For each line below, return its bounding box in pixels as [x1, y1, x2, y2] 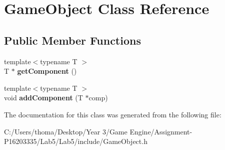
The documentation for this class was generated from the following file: [4, 109, 221, 119]
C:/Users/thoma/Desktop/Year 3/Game [4, 126, 127, 136]
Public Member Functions [4, 32, 141, 48]
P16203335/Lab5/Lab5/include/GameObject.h [4, 136, 147, 146]
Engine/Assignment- [129, 126, 192, 136]
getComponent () [17, 66, 77, 76]
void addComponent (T [4, 92, 83, 103]
